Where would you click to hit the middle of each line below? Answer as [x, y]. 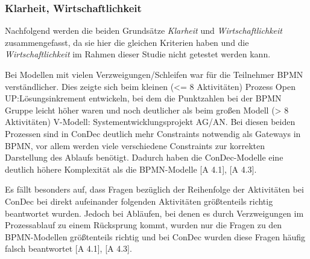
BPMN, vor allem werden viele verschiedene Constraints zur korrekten [135, 145]
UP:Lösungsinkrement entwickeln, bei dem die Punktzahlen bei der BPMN [143, 98]
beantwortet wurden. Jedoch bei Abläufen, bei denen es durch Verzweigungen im [154, 213]
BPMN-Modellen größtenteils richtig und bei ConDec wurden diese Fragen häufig [155, 236]
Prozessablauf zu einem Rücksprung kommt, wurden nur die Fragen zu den [144, 225]
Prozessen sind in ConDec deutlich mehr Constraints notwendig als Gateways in [153, 133]
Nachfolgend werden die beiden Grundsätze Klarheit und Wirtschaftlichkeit [144, 30]
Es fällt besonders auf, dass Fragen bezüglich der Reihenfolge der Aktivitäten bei [154, 189]
